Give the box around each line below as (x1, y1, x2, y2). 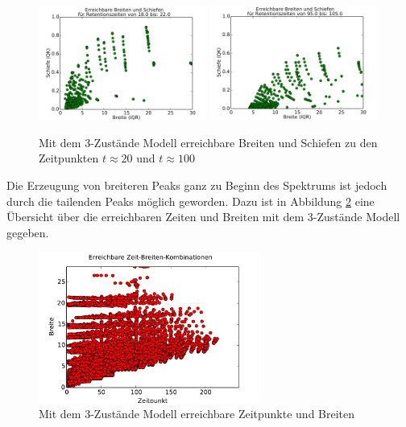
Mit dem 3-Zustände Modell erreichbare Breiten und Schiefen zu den (39, 133, 378, 150)
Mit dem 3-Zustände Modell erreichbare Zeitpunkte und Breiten (39, 405, 355, 422)
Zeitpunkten (39, 150, 99, 166)
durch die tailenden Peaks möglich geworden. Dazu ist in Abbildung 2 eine (6, 192, 375, 209)
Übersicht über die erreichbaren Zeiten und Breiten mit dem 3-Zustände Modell (6, 208, 400, 225)
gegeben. (6, 224, 49, 240)
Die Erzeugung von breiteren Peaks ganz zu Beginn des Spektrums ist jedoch (6, 177, 387, 194)
